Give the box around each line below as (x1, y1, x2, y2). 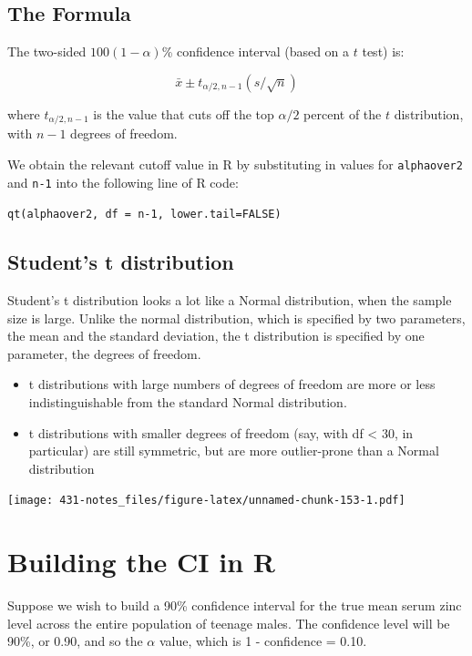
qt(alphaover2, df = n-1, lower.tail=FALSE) (7, 208, 282, 221)
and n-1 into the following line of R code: (7, 172, 239, 191)
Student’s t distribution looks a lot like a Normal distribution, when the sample (7, 291, 452, 310)
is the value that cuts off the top (93, 104, 274, 123)
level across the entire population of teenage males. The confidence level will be (7, 613, 450, 632)
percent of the (303, 104, 382, 123)
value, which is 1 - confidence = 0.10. (159, 631, 367, 651)
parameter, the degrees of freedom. (7, 343, 201, 363)
